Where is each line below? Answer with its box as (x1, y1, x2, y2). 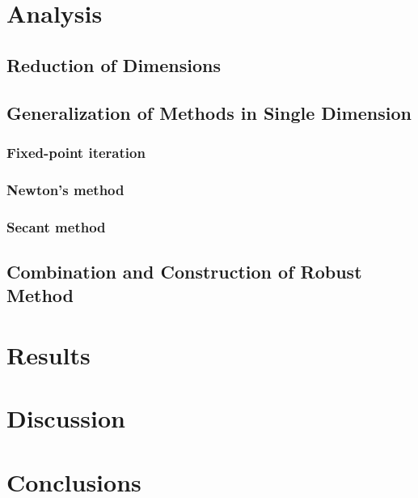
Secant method (6, 216, 106, 236)
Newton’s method (6, 179, 125, 199)
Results (6, 338, 91, 371)
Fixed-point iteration (6, 142, 146, 162)
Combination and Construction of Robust (6, 258, 362, 283)
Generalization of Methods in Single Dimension (6, 100, 412, 125)
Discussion (6, 402, 125, 435)
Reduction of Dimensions (6, 52, 221, 77)
